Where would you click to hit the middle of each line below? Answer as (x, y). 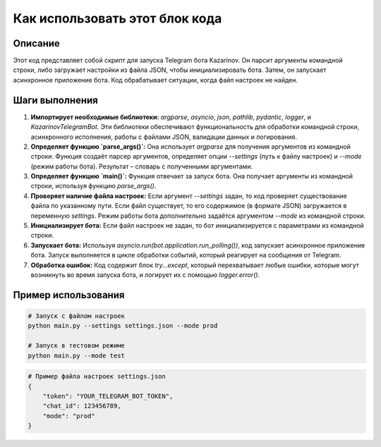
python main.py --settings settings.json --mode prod (123, 326)
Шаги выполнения (55, 100)
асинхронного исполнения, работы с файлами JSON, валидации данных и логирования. (164, 137)
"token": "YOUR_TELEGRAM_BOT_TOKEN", (108, 396)
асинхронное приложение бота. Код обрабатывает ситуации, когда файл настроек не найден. (156, 80)
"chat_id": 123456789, (82, 406)
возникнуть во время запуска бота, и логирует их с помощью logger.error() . (145, 275)
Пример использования (69, 295)
